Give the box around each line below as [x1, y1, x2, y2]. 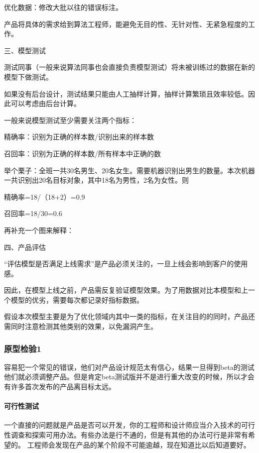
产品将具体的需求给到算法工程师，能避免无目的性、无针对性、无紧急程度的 [4, 18, 248, 29]
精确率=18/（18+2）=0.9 [4, 191, 85, 202]
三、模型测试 [4, 45, 46, 55]
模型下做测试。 [4, 71, 53, 82]
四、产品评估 [4, 241, 46, 252]
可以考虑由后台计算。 [10, 98, 81, 109]
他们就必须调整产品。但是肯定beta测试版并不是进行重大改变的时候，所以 [4, 371, 241, 382]
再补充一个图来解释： [4, 225, 74, 235]
